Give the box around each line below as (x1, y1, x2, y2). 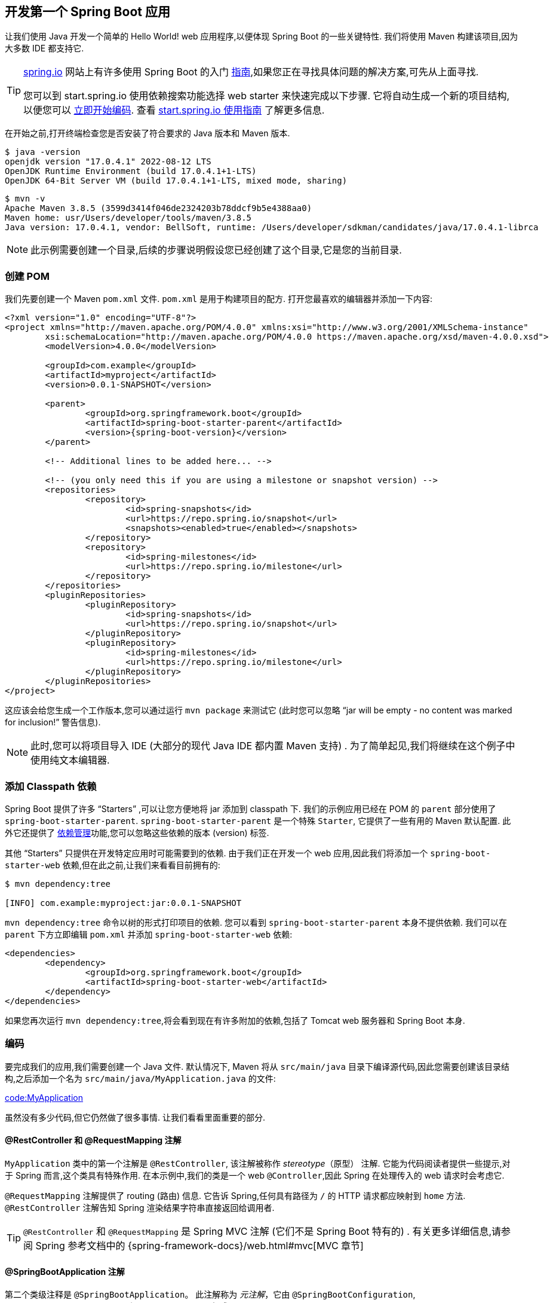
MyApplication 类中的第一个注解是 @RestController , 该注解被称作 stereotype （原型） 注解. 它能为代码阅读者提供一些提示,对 (5, 1158, 511, 1168)
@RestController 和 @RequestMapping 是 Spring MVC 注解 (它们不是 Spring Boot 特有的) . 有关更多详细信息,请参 (23, 1225, 511, 1237)
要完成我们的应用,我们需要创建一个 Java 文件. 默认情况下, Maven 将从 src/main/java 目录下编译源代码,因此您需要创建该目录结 (5, 1061, 509, 1072)
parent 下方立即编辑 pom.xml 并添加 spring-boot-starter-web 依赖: (5, 929, 293, 939)
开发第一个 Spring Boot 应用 (5, 4, 170, 19)
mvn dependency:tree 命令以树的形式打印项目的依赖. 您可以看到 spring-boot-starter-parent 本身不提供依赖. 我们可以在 (5, 917, 508, 927)
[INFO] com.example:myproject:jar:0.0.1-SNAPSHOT (5, 898, 242, 908)
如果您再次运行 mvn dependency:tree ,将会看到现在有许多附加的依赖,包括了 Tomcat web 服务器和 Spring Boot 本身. (5, 1015, 465, 1026)
